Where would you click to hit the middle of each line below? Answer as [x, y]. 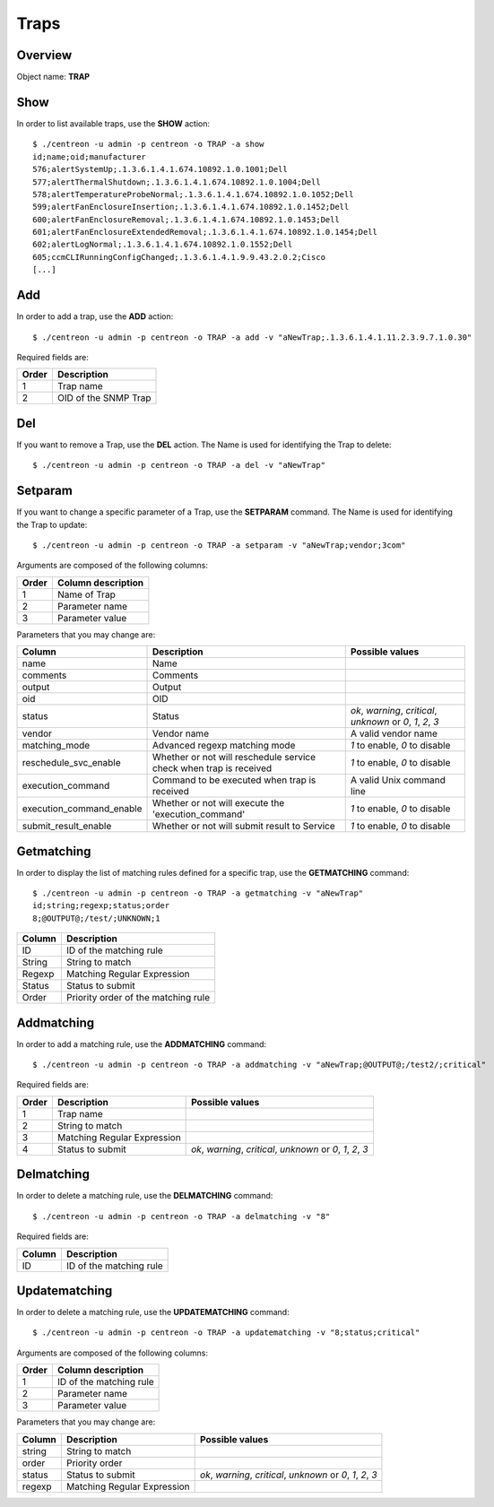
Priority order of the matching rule [138, 998]
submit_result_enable [67, 827]
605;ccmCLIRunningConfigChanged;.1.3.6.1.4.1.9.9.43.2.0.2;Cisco [179, 257]
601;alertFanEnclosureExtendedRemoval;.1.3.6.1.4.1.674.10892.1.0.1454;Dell [205, 232]
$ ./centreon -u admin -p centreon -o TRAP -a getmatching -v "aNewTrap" [198, 893]
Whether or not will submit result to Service [244, 827]
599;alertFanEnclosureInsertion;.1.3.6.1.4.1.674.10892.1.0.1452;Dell [191, 207]
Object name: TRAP [53, 77]
